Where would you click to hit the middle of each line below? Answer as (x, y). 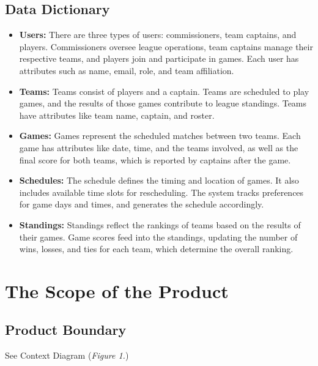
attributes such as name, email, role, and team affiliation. (127, 70)
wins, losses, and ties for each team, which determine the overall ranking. (156, 249)
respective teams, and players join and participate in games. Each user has (159, 58)
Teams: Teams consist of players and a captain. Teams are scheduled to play (164, 91)
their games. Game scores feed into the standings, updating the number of (158, 237)
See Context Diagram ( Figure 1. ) (67, 355)
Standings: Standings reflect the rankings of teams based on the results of (160, 224)
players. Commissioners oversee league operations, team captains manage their (166, 46)
